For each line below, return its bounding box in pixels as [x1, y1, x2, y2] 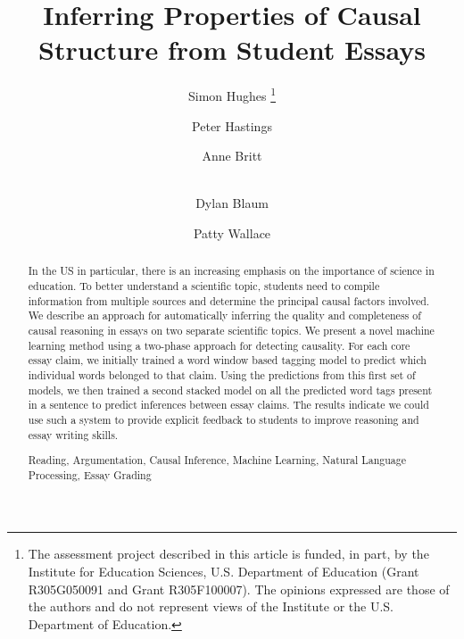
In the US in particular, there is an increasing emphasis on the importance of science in [28, 263, 435, 278]
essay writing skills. [28, 427, 119, 442]
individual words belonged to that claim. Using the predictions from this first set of [28, 367, 416, 382]
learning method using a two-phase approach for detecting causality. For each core [28, 337, 410, 353]
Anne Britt [202, 146, 262, 165]
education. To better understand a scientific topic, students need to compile [28, 278, 380, 293]
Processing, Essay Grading [28, 467, 152, 482]
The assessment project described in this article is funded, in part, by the [28, 544, 429, 563]
